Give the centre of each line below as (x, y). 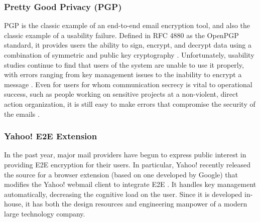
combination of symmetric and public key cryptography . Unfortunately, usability (129, 55)
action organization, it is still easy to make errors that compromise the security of (130, 103)
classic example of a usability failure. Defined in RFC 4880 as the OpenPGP (121, 35)
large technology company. (45, 213)
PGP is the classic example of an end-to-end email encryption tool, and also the (127, 25)
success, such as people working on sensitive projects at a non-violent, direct (121, 94)
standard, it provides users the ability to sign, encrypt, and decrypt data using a (128, 45)
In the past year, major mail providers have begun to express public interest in (125, 155)
